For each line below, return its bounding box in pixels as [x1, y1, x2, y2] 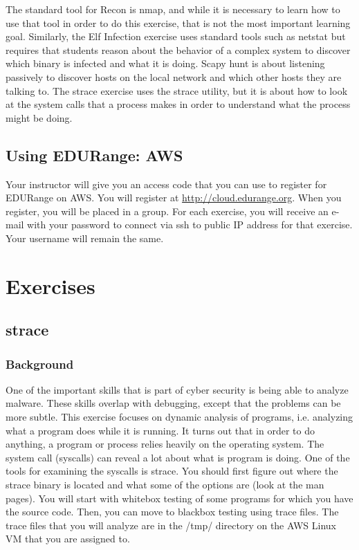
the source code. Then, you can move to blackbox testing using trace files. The [6, 504, 339, 519]
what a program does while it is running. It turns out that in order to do [6, 423, 315, 437]
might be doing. [6, 110, 73, 125]
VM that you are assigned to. [6, 531, 130, 546]
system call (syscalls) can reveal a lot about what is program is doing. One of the [6, 450, 350, 464]
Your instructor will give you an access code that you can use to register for [6, 176, 327, 191]
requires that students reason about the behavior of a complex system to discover [6, 42, 351, 57]
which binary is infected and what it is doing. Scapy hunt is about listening [6, 56, 325, 71]
